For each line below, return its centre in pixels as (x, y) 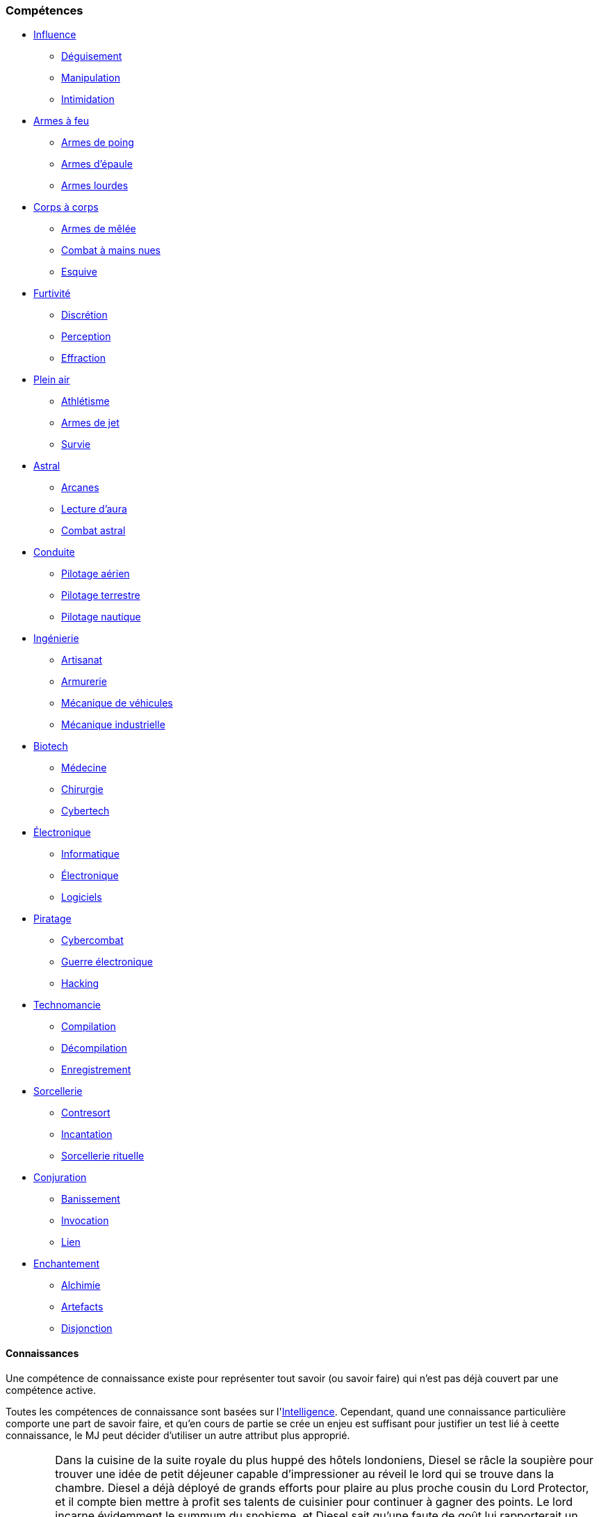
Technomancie (67, 1005)
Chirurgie (82, 789)
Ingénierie (56, 639)
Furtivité (52, 294)
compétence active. (51, 1390)
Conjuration (60, 1178)
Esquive (79, 272)
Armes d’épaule (97, 164)
